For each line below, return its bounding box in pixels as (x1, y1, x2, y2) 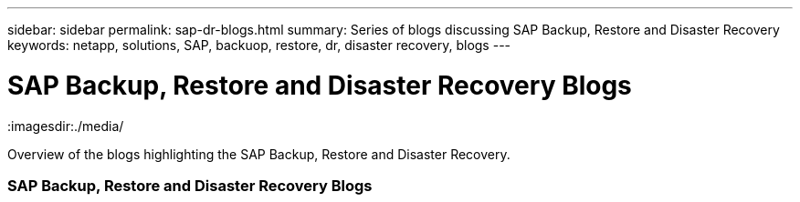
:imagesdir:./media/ (7, 117, 124, 134)
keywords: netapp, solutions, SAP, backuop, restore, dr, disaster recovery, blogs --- (7, 37, 511, 53)
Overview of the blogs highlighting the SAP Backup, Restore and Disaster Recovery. (7, 146, 511, 162)
